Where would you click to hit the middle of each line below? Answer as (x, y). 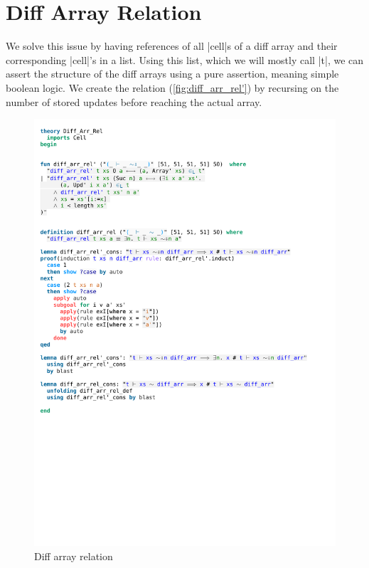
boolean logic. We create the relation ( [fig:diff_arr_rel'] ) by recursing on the (172, 87)
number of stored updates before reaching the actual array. (134, 101)
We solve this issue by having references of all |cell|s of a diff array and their (172, 46)
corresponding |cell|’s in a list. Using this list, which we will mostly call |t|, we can (185, 59)
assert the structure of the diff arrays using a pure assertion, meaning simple (172, 74)
